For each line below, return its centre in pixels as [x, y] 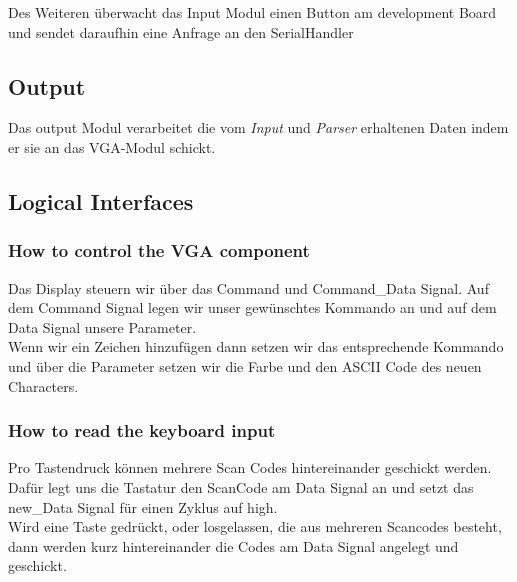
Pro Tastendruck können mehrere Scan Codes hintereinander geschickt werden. [250, 467]
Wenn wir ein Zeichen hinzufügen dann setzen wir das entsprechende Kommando [256, 346]
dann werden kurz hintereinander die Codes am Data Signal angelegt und [233, 545]
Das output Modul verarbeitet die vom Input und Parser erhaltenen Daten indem [258, 127]
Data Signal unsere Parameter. [102, 326]
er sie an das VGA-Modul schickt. [112, 146]
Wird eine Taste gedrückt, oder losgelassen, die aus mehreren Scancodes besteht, [255, 526]
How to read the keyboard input [142, 430]
